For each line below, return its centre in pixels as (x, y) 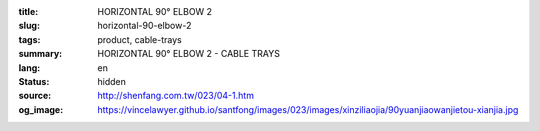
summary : (40, 54)
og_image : (41, 109)
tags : (29, 39)
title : (28, 11)
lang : (29, 67)
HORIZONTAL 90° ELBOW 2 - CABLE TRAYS (188, 54)
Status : (34, 81)
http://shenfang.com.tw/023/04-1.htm (176, 96)
